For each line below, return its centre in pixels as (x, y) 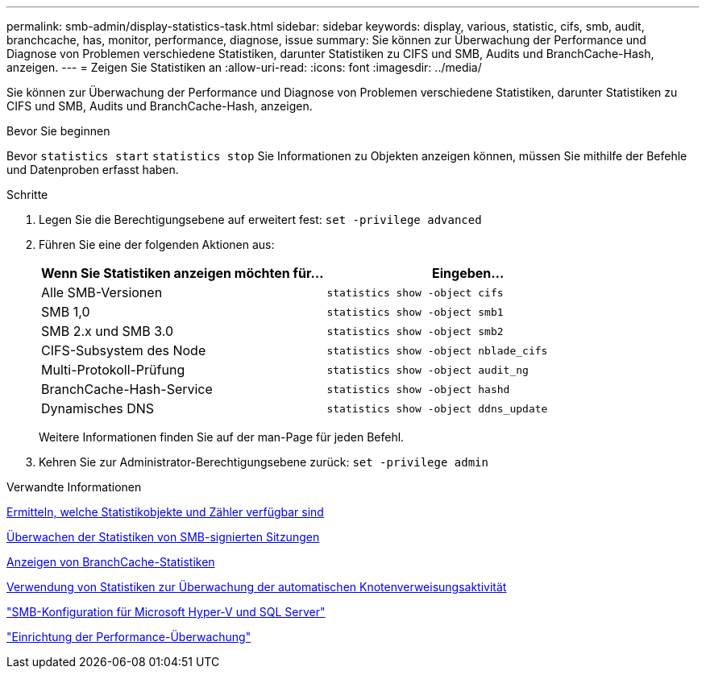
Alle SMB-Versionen (102, 292)
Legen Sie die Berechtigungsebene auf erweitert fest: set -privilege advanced (260, 219)
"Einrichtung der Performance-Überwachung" (129, 637)
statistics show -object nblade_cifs (437, 350)
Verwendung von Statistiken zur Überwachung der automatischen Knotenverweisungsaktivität (257, 587)
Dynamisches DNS (98, 408)
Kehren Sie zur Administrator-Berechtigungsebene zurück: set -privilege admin (264, 462)
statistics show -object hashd (418, 389)
